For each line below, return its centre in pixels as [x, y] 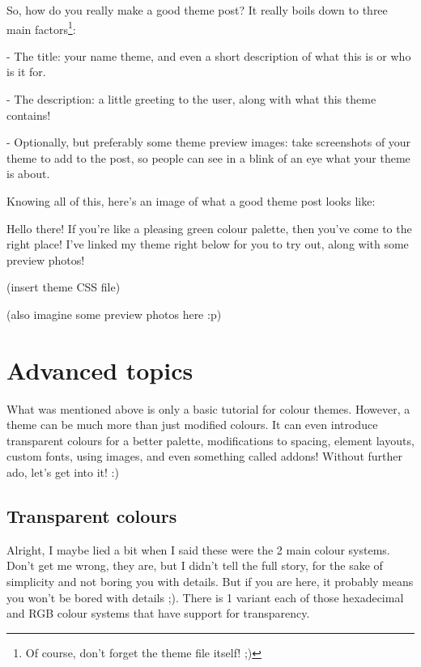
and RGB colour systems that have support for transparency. [158, 613]
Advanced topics [100, 370]
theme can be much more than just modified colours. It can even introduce [192, 425]
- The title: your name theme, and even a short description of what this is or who [209, 55]
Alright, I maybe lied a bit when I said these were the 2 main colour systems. [198, 549]
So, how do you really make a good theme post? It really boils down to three [197, 10]
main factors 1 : [41, 28]
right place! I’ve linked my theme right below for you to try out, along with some [208, 244]
